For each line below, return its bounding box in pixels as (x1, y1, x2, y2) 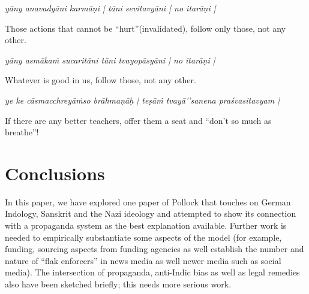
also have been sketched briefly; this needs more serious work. (5, 278, 232, 290)
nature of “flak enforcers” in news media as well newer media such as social (5, 254, 281, 266)
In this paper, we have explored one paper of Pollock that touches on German (5, 195, 291, 208)
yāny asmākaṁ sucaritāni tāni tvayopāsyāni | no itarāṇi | (5, 53, 215, 66)
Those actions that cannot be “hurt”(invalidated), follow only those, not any (5, 22, 286, 34)
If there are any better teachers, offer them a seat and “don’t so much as (5, 114, 272, 126)
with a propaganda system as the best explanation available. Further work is (5, 219, 287, 232)
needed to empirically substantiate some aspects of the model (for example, (5, 231, 282, 243)
